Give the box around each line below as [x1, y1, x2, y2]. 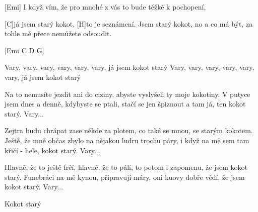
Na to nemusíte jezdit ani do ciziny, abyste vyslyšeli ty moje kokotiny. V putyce [5, 88, 250, 99]
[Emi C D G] [5, 45, 44, 55]
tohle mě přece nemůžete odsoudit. [5, 28, 112, 39]
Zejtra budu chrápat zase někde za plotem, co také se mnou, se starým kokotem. [5, 125, 253, 136]
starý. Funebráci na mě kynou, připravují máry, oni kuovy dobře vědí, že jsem [5, 171, 245, 182]
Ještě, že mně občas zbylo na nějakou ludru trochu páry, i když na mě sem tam [5, 135, 249, 145]
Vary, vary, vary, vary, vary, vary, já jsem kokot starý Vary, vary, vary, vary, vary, [5, 62, 254, 72]
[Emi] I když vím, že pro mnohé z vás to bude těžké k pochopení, [5, 2, 206, 12]
